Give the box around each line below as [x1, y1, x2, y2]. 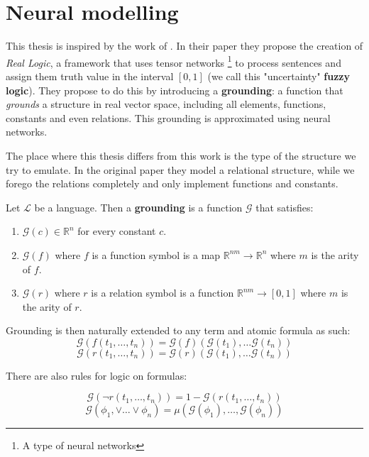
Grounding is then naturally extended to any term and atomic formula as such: [6, 323, 351, 338]
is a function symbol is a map [92, 247, 221, 262]
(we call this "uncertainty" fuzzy [207, 68, 350, 83]
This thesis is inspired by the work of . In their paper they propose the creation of [6, 38, 363, 53]
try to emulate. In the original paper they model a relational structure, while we [6, 162, 355, 177]
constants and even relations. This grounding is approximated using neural [6, 110, 331, 125]
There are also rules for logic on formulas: [6, 368, 187, 382]
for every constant [77, 224, 156, 238]
